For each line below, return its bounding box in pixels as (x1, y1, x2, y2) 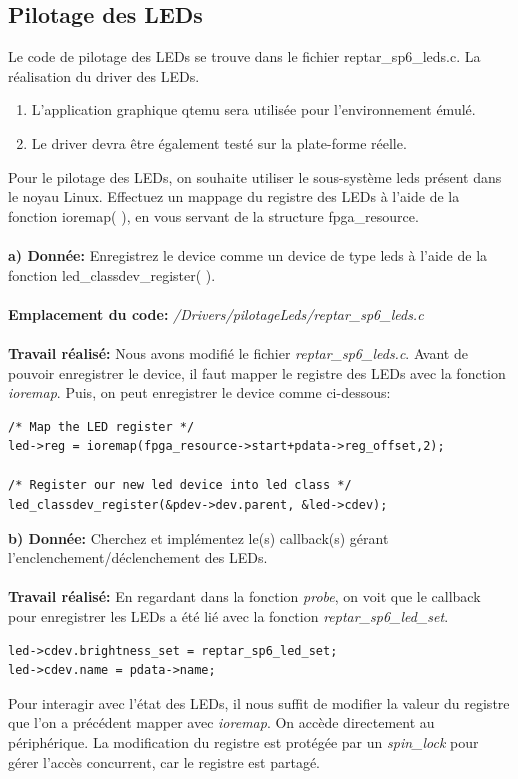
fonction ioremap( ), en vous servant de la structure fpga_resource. (8, 205, 419, 226)
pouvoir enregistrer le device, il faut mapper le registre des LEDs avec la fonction (8, 362, 506, 383)
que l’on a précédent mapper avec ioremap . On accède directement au (8, 712, 435, 733)
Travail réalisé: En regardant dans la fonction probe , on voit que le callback (8, 586, 481, 607)
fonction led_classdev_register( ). (8, 264, 216, 285)
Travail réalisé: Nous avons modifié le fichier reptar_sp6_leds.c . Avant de (8, 342, 468, 363)
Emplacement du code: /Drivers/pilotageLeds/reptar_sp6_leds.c (8, 303, 424, 324)
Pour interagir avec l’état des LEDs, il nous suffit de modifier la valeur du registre (8, 692, 510, 713)
